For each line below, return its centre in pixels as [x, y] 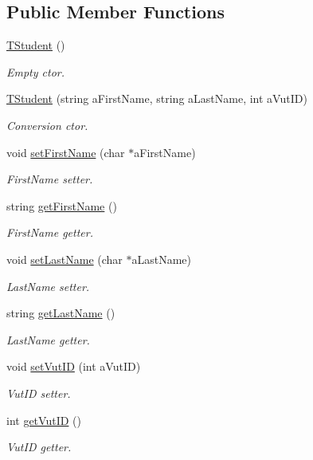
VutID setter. [39, 393]
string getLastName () [61, 313]
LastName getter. [48, 339]
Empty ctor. [36, 71]
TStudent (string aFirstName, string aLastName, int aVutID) [157, 98]
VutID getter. [39, 447]
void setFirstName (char [66, 152]
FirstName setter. [50, 179]
